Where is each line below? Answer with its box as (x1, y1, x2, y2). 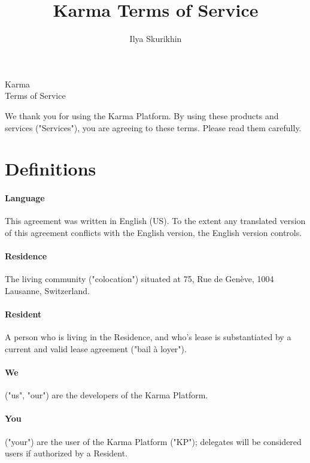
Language (5, 192, 45, 204)
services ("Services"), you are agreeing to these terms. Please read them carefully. (5, 121, 302, 134)
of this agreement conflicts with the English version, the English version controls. (5, 226, 302, 238)
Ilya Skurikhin (129, 32, 182, 45)
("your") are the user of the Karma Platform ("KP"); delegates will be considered (5, 435, 302, 447)
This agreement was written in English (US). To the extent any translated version (5, 214, 306, 227)
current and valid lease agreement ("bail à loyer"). (5, 342, 187, 355)
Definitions (5, 156, 96, 181)
